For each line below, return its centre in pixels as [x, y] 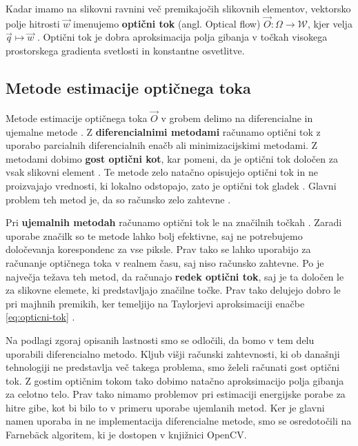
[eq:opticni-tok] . [40, 317]
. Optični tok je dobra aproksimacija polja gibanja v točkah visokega [182, 37]
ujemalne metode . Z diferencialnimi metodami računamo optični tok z [163, 131]
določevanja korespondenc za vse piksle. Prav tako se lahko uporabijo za [158, 249]
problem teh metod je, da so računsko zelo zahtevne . [118, 199]
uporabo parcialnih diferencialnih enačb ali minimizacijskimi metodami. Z [162, 145]
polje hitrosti [33, 23]
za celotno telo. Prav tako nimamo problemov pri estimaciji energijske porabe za [176, 394]
